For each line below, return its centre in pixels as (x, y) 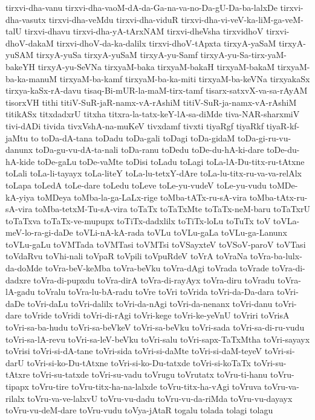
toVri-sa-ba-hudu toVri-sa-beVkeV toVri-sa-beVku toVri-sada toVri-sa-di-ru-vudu (155, 327)
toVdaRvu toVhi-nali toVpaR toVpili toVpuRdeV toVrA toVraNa (127, 256)
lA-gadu (20, 292)
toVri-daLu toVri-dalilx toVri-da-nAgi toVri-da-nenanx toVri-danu (150, 303)
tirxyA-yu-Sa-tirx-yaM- (244, 55)
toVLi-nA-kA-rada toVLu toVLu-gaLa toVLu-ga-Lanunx (181, 232)
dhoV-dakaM (30, 43)
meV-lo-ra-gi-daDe (39, 232)
